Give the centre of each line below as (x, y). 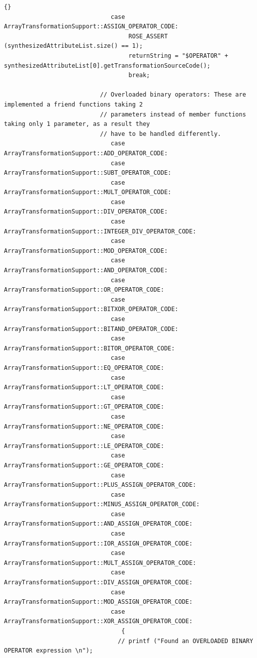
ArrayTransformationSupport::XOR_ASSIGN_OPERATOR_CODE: (98, 621)
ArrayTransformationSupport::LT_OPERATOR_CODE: (84, 387)
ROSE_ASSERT (148, 36)
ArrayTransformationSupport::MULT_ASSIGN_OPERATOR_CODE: (100, 563)
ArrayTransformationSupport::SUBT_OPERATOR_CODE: (88, 173)
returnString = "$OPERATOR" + (178, 55)
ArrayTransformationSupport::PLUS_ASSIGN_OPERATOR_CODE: (100, 485)
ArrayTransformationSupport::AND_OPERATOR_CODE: (86, 271)
